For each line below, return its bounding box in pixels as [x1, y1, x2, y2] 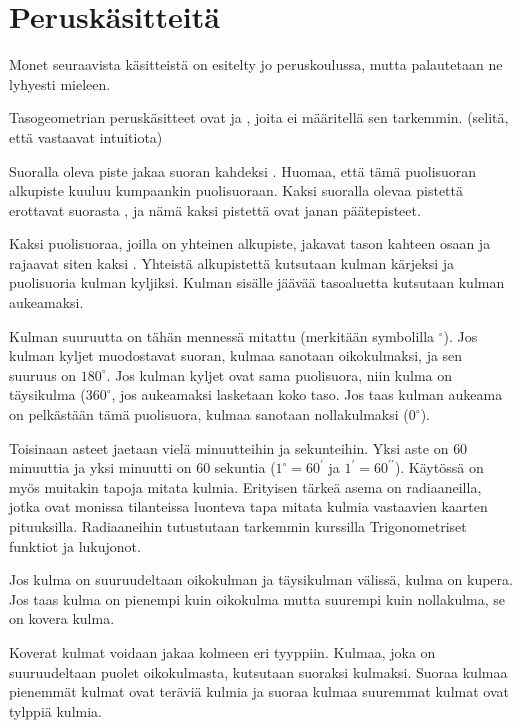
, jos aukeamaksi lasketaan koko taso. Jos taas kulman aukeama [111, 384, 503, 405]
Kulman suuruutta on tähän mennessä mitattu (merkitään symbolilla [9, 325, 435, 346]
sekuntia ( [214, 457, 276, 478]
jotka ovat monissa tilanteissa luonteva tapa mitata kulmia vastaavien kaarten [9, 496, 488, 517]
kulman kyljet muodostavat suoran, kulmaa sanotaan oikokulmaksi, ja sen [9, 345, 463, 366]
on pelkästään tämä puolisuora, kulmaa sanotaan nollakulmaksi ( [9, 404, 409, 425]
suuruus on [9, 364, 77, 385]
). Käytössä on [394, 457, 484, 478]
